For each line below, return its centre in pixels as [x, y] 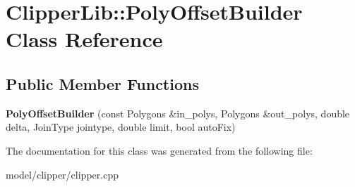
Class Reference [84, 39]
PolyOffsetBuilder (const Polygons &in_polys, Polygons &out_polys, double [178, 113]
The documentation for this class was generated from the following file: [159, 150]
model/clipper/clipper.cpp [62, 174]
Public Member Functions [102, 83]
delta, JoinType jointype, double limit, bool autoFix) [121, 127]
